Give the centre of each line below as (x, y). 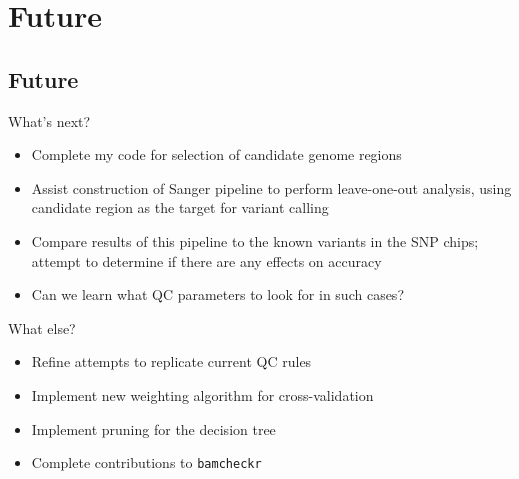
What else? (42, 327)
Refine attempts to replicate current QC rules (171, 361)
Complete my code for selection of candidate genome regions (216, 154)
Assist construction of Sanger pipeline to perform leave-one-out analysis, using (271, 187)
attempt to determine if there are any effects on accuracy (206, 260)
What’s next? (49, 120)
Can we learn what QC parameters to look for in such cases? (217, 294)
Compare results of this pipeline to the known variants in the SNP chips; (255, 240)
